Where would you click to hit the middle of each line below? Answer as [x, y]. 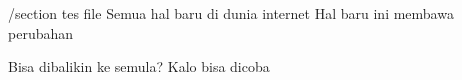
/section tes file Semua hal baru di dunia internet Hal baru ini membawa [231, 13]
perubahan [41, 32]
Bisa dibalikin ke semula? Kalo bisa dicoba [139, 66]
